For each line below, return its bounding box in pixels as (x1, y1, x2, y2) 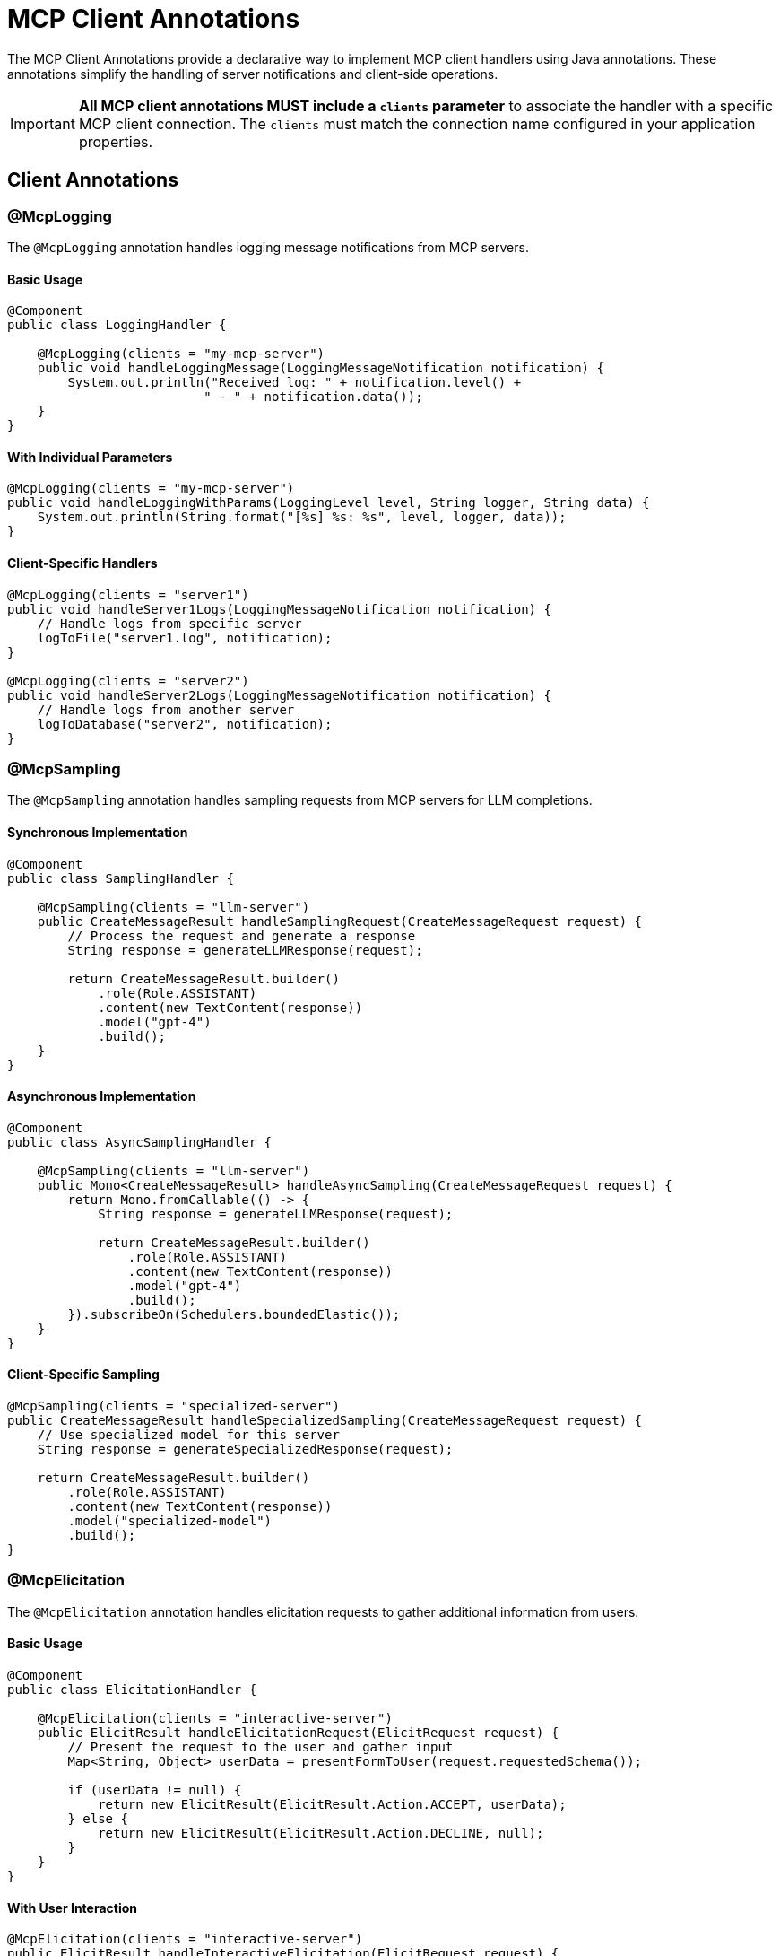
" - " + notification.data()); (204, 389, 423, 405)
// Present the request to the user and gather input (67, 1740, 454, 1754)
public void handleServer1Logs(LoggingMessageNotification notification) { (7, 601, 551, 616)
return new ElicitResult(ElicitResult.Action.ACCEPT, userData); (98, 1797, 567, 1812)
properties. (78, 132, 153, 151)
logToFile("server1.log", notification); (37, 630, 333, 645)
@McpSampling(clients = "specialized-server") (7, 1399, 340, 1414)
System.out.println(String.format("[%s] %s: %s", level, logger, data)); (37, 510, 567, 525)
